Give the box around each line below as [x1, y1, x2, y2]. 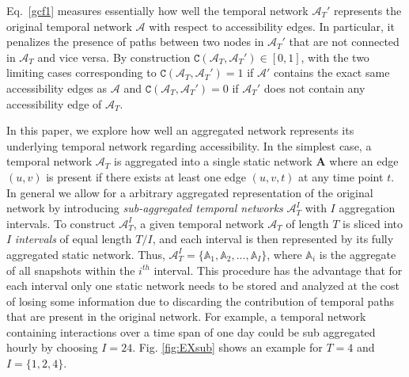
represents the [333, 2, 402, 18]
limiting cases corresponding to [6, 64, 157, 81]
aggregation [339, 200, 396, 216]
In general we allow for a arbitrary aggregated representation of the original [6, 184, 373, 200]
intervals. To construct [6, 215, 116, 231]
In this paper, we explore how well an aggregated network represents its [6, 122, 354, 139]
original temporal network [6, 17, 132, 34]
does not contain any [263, 79, 365, 96]
